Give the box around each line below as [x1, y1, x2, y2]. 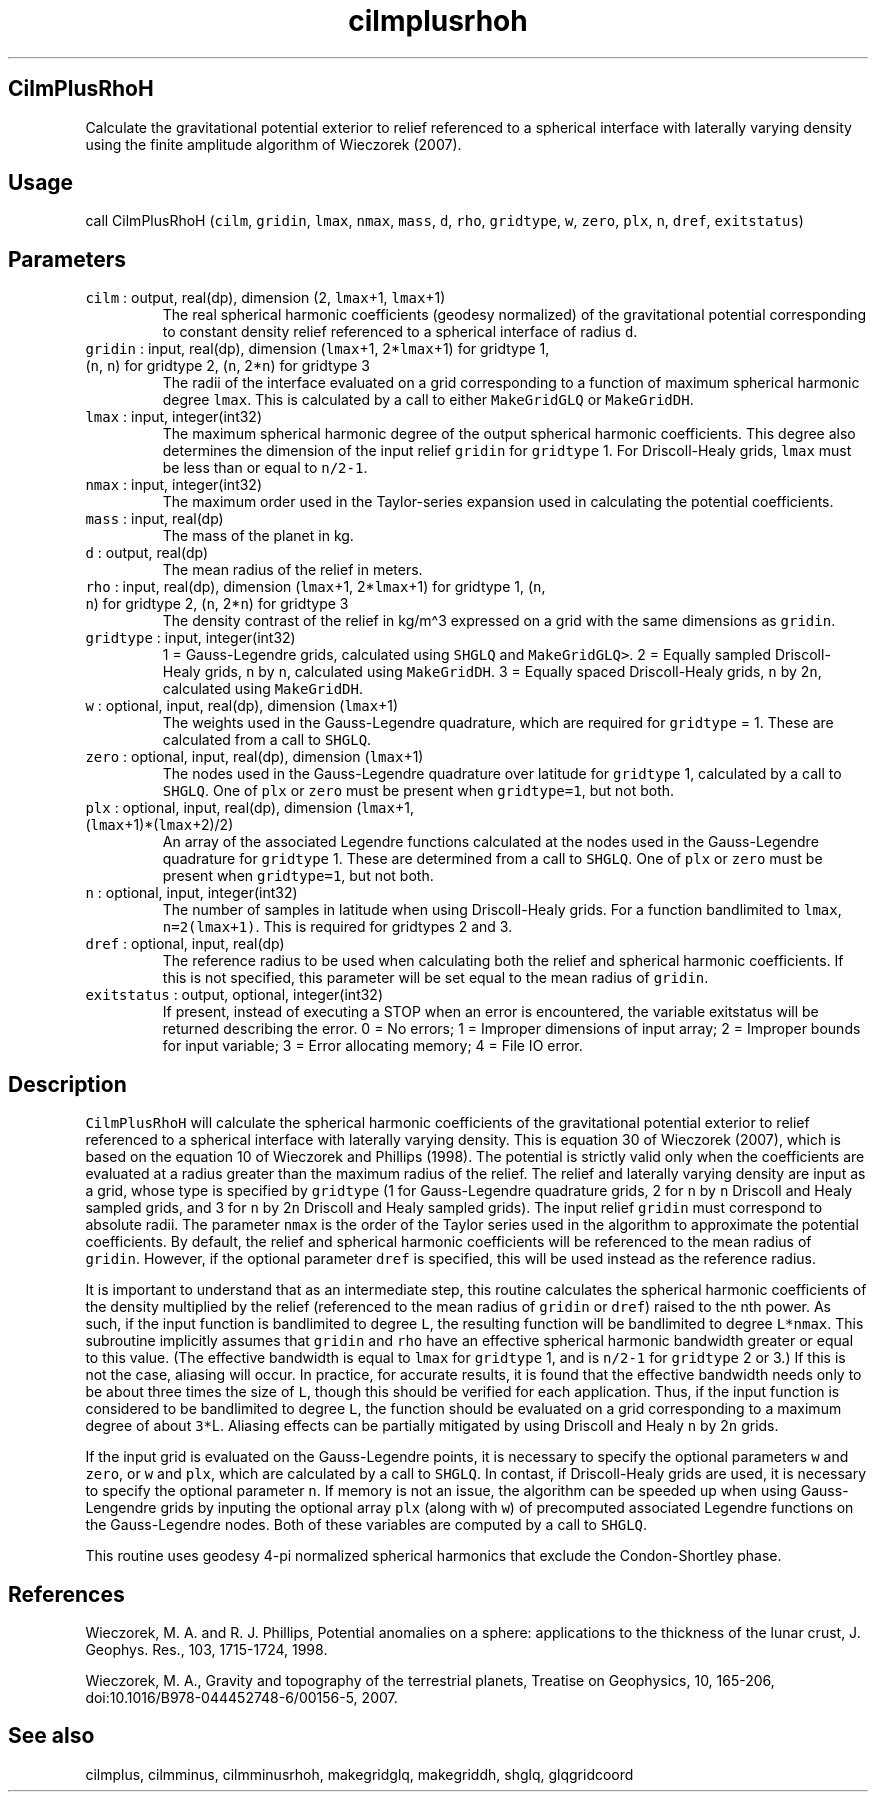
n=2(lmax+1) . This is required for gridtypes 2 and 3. [162, 918, 513, 936]
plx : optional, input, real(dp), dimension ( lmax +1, [85, 799, 414, 817]
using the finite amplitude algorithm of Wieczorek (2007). [85, 135, 462, 153]
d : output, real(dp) [85, 544, 209, 562]
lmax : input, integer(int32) [85, 408, 263, 426]
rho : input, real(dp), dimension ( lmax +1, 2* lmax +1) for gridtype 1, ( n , [85, 578, 546, 596]
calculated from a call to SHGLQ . [162, 731, 372, 749]
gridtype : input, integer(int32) [85, 629, 296, 647]
